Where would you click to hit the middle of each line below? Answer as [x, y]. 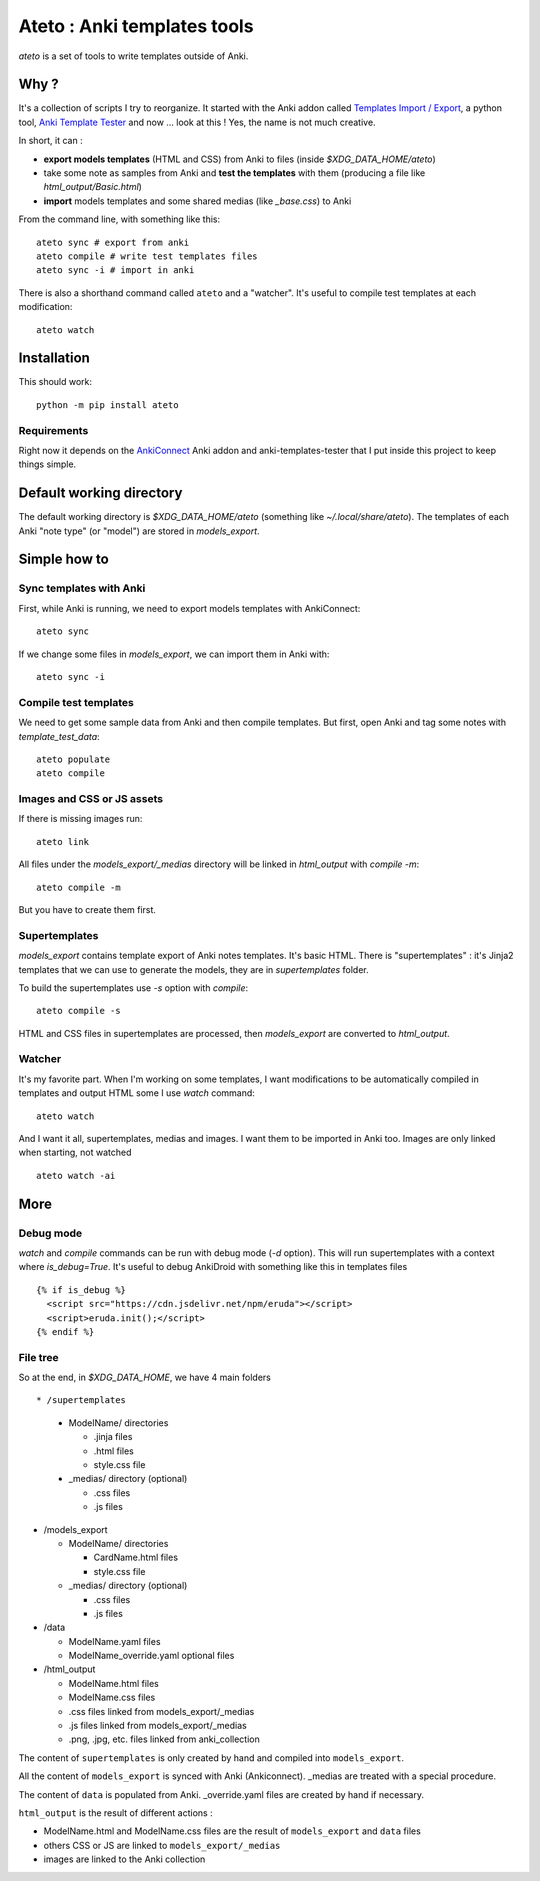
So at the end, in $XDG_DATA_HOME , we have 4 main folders [145, 1377]
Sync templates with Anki [82, 588]
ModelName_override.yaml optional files [151, 1656]
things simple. [47, 464]
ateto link [63, 841]
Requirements [53, 430]
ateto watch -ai [76, 1175]
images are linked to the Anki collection [124, 1859]
